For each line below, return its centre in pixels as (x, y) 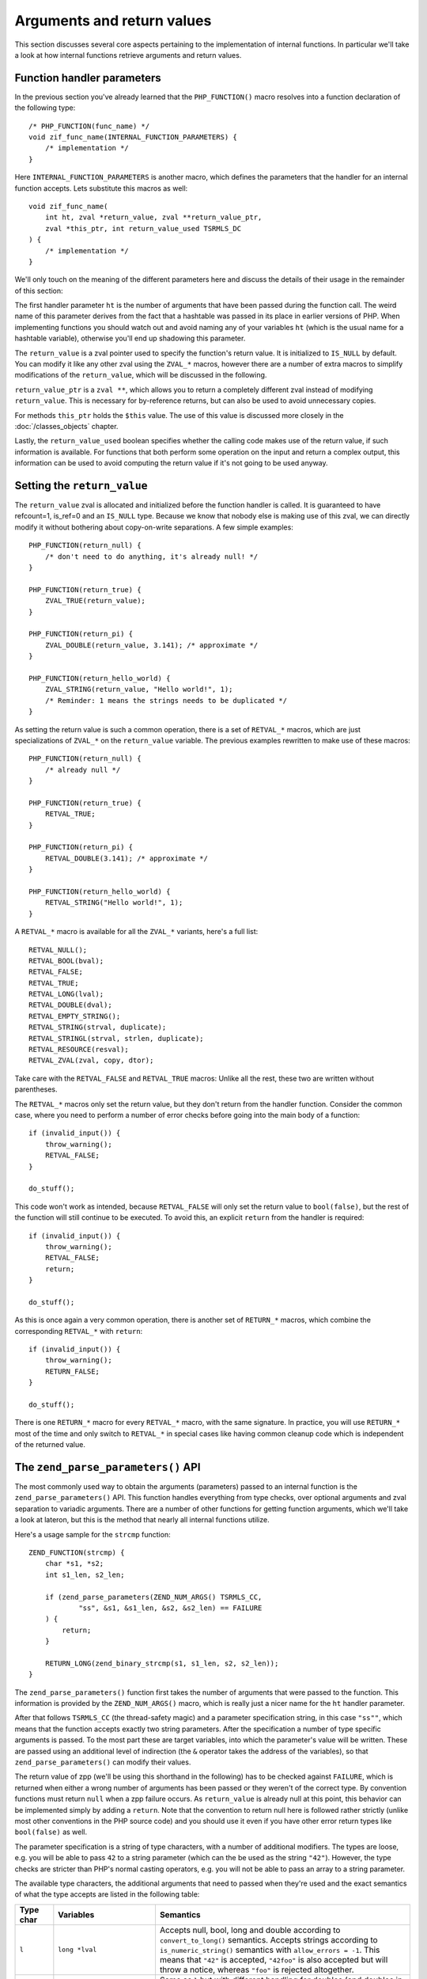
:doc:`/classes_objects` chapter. (66, 426)
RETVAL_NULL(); (58, 950)
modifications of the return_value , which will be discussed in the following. (141, 375)
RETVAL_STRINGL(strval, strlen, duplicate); (117, 1038)
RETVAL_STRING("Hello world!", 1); (114, 903)
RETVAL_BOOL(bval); (66, 961)
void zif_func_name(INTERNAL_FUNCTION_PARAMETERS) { (133, 137)
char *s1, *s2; (74, 1564)
